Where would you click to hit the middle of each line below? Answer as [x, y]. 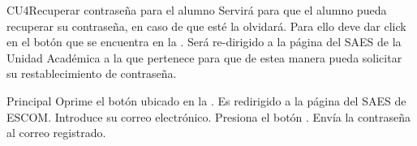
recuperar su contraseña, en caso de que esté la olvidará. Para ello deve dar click [206, 26]
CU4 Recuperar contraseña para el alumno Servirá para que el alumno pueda [197, 10]
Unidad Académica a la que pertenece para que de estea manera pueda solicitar [204, 57]
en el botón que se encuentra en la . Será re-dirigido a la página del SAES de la [204, 42]
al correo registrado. [56, 133]
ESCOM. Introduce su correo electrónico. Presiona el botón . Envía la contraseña [209, 116]
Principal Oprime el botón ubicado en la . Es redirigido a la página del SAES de [206, 100]
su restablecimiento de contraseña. [92, 73]
